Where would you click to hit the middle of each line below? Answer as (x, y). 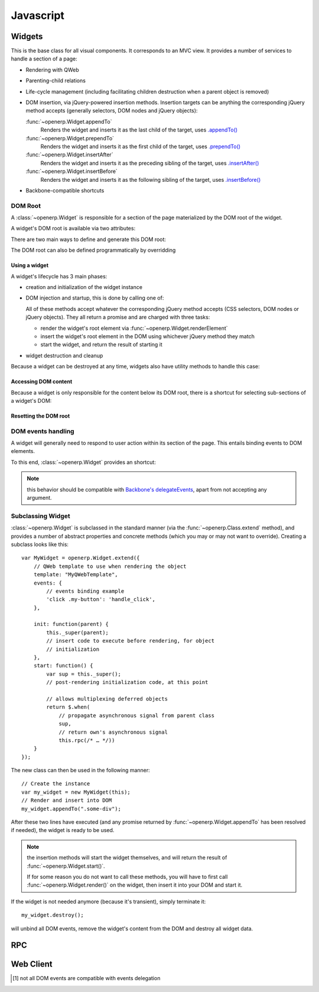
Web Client (32, 964)
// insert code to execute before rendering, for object (131, 641)
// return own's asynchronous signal (113, 732)
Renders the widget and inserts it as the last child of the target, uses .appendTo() (139, 130)
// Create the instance (56, 784)
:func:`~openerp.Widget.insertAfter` (69, 155)
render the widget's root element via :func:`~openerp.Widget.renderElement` (134, 328)
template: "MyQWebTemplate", (76, 575)
